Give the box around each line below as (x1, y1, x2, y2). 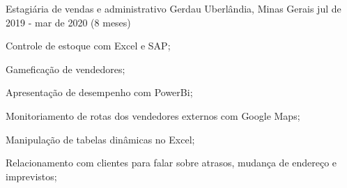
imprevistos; (6, 169, 57, 183)
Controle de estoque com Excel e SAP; (6, 38, 171, 53)
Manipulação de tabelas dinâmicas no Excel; (6, 132, 195, 146)
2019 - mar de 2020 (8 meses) (6, 15, 131, 29)
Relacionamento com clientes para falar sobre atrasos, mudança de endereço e (6, 155, 337, 170)
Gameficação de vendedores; (6, 61, 125, 76)
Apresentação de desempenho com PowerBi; (6, 85, 193, 100)
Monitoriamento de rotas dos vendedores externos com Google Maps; (6, 108, 300, 123)
